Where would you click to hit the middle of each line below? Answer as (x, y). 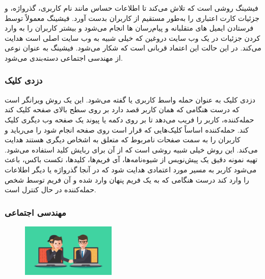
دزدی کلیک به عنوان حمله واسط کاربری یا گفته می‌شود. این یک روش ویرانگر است (130, 99)
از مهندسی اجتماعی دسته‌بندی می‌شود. (64, 57)
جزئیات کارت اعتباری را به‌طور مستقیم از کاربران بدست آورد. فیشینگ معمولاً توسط (132, 18)
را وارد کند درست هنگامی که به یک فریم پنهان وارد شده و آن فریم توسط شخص (127, 179)
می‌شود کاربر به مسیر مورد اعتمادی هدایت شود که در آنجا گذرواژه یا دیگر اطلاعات (131, 169)
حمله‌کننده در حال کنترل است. (50, 189)
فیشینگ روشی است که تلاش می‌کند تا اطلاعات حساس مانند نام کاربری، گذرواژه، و (131, 8)
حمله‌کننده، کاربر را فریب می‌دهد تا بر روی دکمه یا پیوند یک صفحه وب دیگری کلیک (129, 119)
